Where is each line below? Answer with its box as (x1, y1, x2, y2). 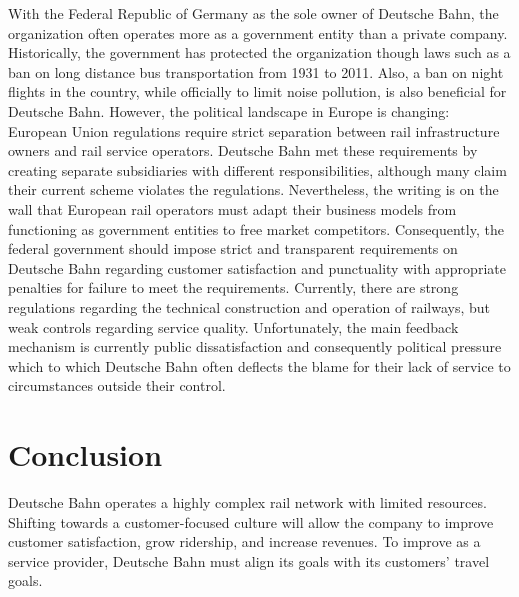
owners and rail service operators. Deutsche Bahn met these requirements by (8, 140, 478, 161)
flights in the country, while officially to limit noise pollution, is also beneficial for (8, 81, 507, 102)
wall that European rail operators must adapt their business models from (8, 198, 457, 219)
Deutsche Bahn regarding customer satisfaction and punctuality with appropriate (8, 257, 506, 278)
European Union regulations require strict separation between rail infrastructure (8, 120, 500, 141)
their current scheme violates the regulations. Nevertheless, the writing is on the (8, 179, 499, 200)
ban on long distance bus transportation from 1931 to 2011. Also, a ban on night (8, 61, 504, 82)
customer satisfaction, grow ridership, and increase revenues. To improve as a (8, 531, 481, 552)
